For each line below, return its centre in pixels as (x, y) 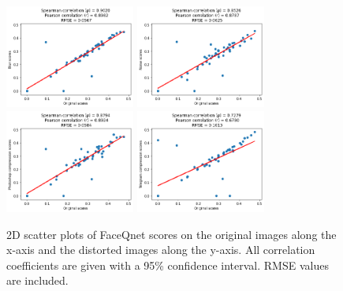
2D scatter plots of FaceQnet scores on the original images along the (171, 234)
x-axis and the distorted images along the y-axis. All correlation (161, 250)
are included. (37, 280)
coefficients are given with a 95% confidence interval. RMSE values (168, 265)
